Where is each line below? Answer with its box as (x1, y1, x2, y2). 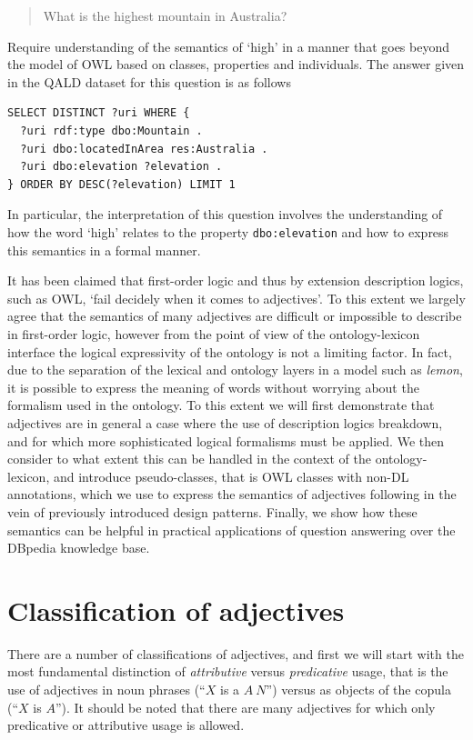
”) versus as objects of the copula (266, 680, 451, 698)
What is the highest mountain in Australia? (43, 6, 287, 25)
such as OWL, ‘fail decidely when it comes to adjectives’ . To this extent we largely (7, 288, 466, 307)
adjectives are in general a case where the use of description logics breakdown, (7, 413, 443, 432)
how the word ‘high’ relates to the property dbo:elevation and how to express (7, 222, 449, 241)
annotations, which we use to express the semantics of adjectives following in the (7, 485, 457, 504)
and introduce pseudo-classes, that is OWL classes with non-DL (53, 466, 409, 485)
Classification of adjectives (7, 591, 345, 628)
